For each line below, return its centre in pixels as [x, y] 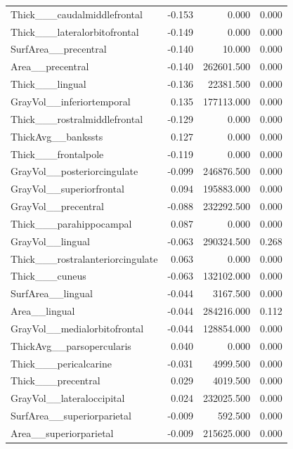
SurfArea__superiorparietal [71, 416]
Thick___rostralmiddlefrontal [77, 118]
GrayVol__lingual [50, 241]
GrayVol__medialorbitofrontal [77, 328]
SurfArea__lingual [52, 293]
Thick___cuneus [48, 276]
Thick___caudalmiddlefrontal [77, 14]
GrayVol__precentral [57, 206]
